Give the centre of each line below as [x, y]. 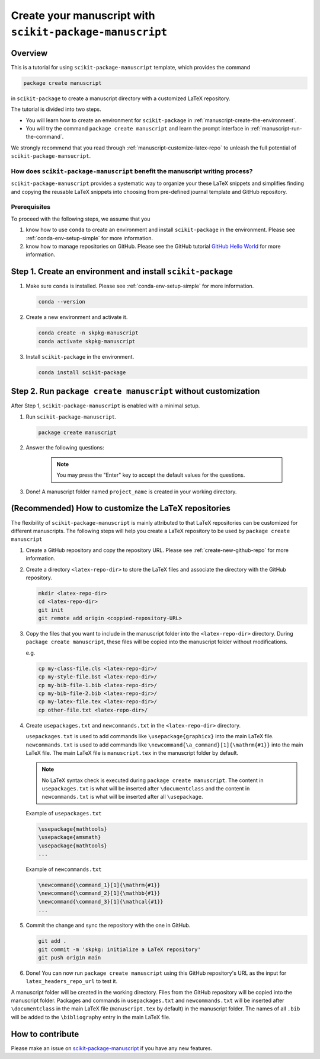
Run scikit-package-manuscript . [71, 417]
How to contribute [45, 1034]
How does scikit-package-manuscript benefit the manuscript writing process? [132, 171]
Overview [29, 53]
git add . [52, 941]
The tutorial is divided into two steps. [56, 109]
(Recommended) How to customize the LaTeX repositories [121, 508]
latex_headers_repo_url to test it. [72, 981]
